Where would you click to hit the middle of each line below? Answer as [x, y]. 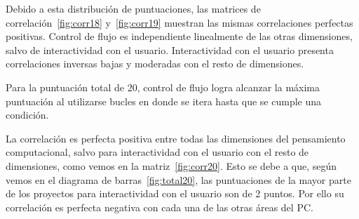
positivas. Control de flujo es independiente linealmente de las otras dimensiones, [179, 36]
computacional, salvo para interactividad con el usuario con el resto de [157, 152]
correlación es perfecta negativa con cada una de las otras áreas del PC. [160, 207]
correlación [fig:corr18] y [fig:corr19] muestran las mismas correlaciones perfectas [179, 22]
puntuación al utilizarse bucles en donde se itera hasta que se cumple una [164, 101]
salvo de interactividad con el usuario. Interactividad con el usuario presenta [170, 49]
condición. [27, 115]
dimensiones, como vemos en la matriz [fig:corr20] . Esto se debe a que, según [171, 165]
